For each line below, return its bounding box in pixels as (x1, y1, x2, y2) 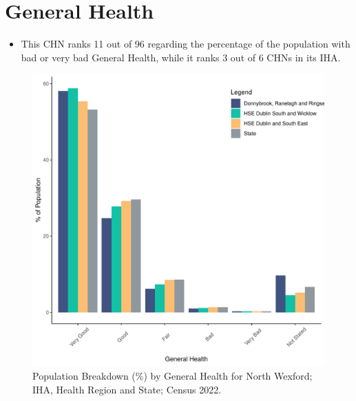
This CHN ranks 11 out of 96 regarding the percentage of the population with (21, 37, 350, 51)
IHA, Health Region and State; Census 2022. (32, 382, 222, 396)
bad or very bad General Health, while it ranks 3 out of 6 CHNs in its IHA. (21, 50, 341, 64)
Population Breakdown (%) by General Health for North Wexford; (32, 368, 313, 382)
